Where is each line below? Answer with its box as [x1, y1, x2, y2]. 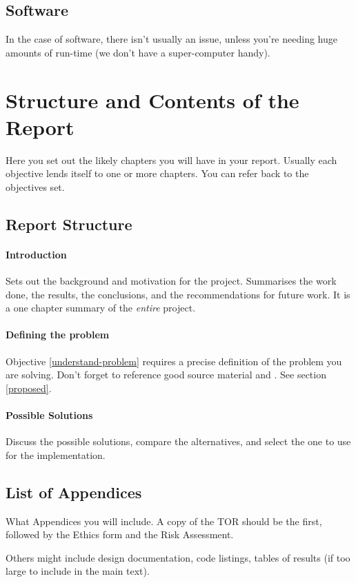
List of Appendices [6, 481, 142, 502]
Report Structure [6, 213, 132, 234]
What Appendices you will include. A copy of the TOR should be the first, [6, 513, 322, 528]
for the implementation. [6, 447, 106, 462]
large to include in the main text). [6, 564, 150, 578]
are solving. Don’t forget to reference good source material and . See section [6, 367, 326, 382]
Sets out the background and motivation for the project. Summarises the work [6, 274, 337, 288]
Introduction [6, 247, 67, 261]
